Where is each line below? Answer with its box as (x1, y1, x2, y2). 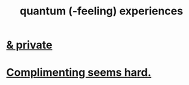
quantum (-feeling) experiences (19, 4, 184, 18)
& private (6, 38, 53, 52)
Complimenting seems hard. (6, 66, 152, 80)
